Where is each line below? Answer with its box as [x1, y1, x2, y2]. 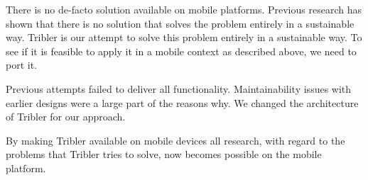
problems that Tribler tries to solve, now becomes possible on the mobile [6, 147, 322, 162]
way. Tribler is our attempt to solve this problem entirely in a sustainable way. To [6, 30, 362, 45]
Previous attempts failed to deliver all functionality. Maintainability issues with [6, 81, 352, 96]
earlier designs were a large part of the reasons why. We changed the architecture [6, 95, 359, 110]
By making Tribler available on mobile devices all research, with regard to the [6, 133, 345, 147]
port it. [6, 57, 38, 72]
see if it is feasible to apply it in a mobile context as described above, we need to [6, 43, 357, 58]
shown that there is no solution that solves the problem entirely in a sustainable [6, 16, 355, 30]
